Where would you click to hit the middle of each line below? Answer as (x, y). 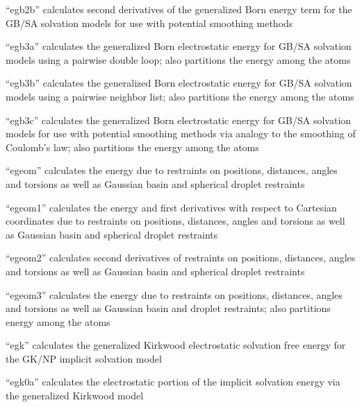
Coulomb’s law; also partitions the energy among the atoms (132, 147)
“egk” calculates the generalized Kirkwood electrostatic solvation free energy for (176, 345)
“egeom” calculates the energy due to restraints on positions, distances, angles (172, 170)
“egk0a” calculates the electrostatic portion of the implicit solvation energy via (173, 382)
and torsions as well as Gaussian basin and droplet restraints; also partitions (168, 308)
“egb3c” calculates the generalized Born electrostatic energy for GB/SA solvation (179, 120)
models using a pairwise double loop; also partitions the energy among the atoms (178, 59)
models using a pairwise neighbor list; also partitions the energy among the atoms (180, 96)
